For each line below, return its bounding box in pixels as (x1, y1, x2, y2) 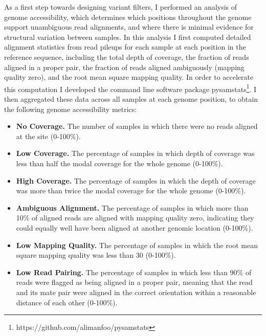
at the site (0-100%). (16, 130, 81, 141)
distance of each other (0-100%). (16, 297, 118, 307)
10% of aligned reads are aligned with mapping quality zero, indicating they (16, 212, 254, 223)
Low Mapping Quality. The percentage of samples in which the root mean (16, 239, 258, 250)
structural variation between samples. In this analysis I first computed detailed (4, 31, 251, 42)
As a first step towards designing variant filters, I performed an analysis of (4, 2, 237, 12)
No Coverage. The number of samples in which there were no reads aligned (16, 121, 258, 131)
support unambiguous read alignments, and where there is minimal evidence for (4, 21, 254, 32)
